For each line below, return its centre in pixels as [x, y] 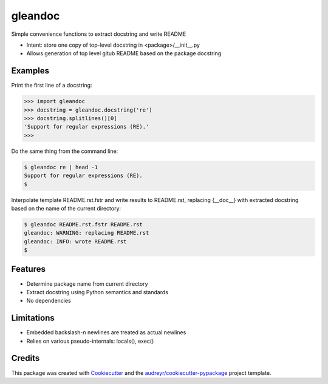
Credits [26, 358]
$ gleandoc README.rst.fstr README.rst [83, 224]
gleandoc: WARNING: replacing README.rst [87, 233]
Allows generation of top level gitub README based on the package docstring [124, 53]
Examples [30, 71]
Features [28, 269]
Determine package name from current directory [87, 284]
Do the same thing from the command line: [65, 151]
